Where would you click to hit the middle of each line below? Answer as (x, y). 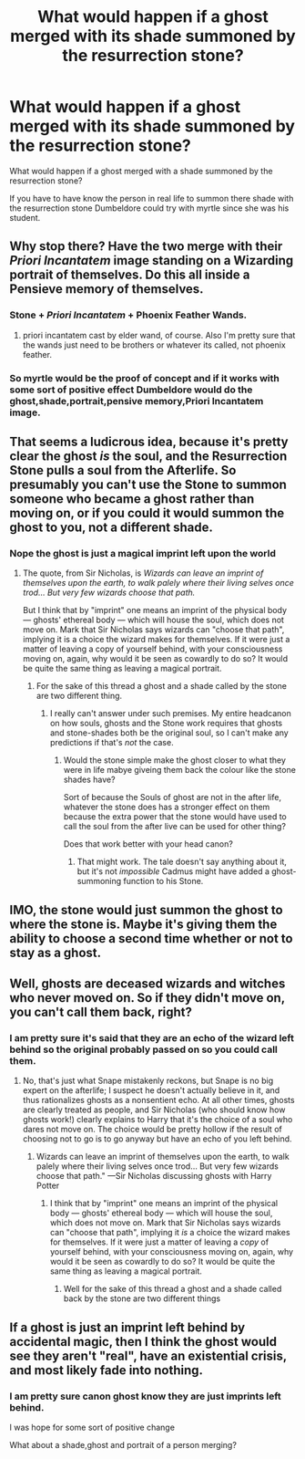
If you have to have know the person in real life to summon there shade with (152, 198)
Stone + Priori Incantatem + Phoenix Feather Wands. (128, 315)
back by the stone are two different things (142, 1298)
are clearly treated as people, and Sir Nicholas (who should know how (154, 1110)
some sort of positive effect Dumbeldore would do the (131, 390)
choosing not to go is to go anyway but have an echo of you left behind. (158, 1139)
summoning (99, 881)
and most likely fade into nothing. (106, 1370)
